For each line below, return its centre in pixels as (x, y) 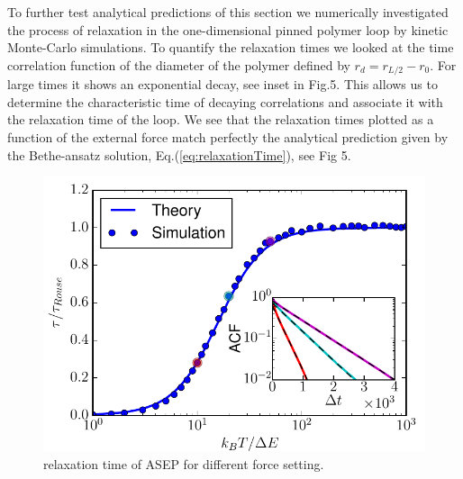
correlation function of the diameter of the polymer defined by (179, 64)
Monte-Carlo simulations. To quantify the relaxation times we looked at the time (231, 47)
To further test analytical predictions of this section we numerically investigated (228, 12)
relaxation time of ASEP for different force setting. (184, 464)
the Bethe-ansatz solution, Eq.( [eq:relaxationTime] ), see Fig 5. (179, 154)
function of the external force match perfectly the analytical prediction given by (228, 137)
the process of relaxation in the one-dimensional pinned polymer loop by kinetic (228, 29)
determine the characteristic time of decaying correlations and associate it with (225, 101)
